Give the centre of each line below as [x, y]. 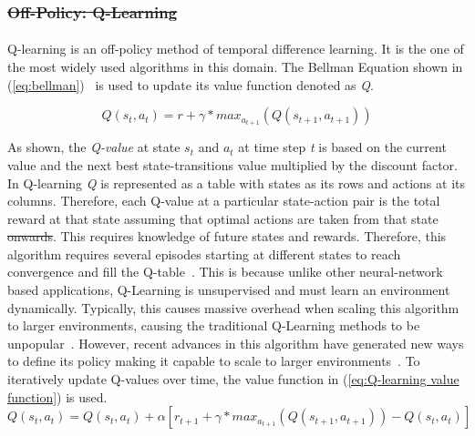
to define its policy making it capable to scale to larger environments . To [214, 361]
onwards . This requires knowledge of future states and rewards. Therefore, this [227, 236]
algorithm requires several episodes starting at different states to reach [204, 253]
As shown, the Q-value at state [94, 147]
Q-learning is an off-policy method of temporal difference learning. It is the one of [236, 49]
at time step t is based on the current [342, 147]
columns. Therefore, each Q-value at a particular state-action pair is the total [224, 201]
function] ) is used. [57, 396]
